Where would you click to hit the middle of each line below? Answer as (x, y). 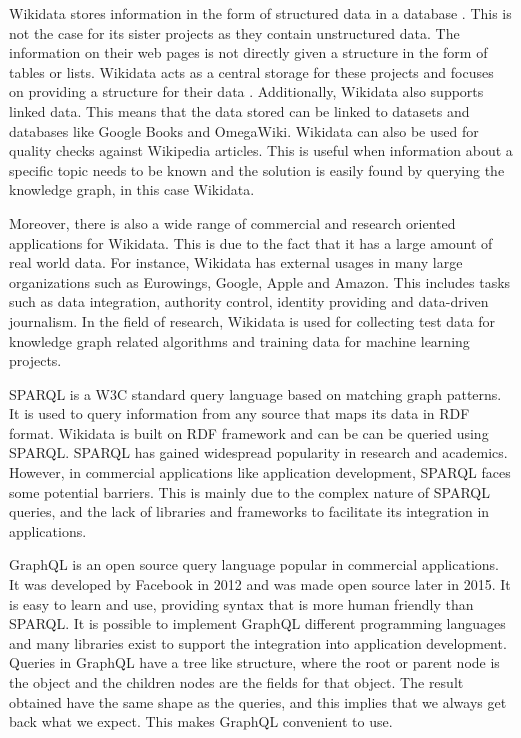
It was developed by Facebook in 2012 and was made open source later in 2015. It (260, 584)
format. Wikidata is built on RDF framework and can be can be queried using (249, 432)
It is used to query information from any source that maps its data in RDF (239, 413)
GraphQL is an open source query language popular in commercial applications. (254, 564)
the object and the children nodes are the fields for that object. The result (236, 682)
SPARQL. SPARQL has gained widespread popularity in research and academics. (258, 452)
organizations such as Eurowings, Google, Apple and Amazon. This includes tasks (260, 281)
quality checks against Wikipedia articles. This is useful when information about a (261, 150)
